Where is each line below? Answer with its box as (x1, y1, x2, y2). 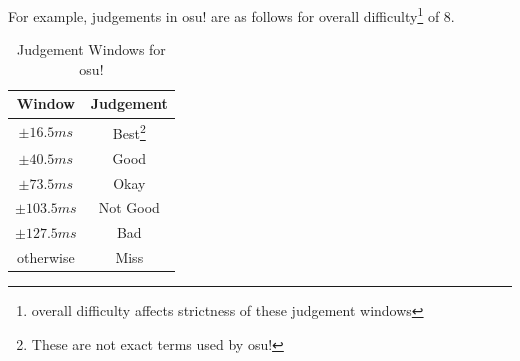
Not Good (98, 197, 160, 218)
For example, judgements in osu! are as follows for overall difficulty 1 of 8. (8, 3, 455, 26)
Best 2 (112, 120, 146, 143)
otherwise (17, 247, 75, 268)
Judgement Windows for (16, 39, 166, 60)
